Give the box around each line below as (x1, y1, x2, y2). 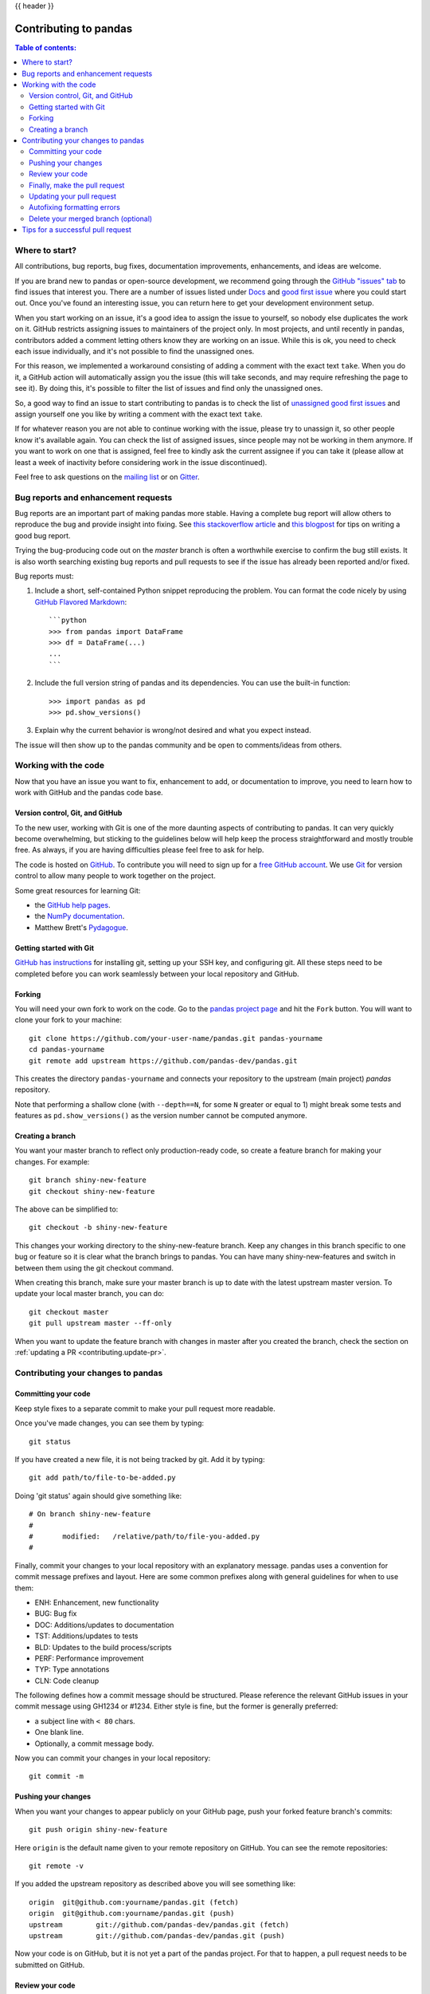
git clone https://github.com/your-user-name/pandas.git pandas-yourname (29, 1034, 323, 1042)
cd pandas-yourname (29, 1045, 105, 1054)
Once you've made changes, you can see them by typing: (14, 1418, 205, 1428)
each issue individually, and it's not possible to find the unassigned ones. (14, 347, 255, 357)
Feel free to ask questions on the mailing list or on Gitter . (14, 471, 200, 482)
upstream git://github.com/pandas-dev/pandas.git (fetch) (29, 1920, 290, 1929)
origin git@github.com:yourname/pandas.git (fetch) (29, 1897, 239, 1906)
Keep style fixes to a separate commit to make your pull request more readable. (14, 1404, 276, 1413)
